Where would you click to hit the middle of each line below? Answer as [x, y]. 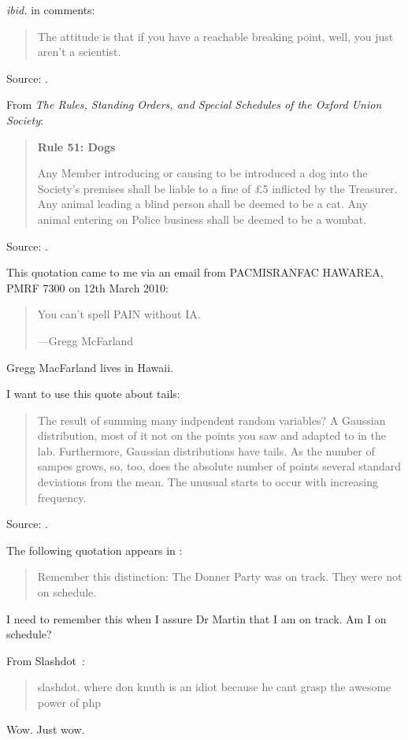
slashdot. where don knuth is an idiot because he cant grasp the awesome [214, 687]
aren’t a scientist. [79, 52]
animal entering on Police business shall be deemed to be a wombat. [202, 219]
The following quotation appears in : [95, 550]
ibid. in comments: [51, 9]
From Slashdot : [46, 660]
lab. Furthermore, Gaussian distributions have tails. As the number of [206, 450]
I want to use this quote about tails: [93, 394]
